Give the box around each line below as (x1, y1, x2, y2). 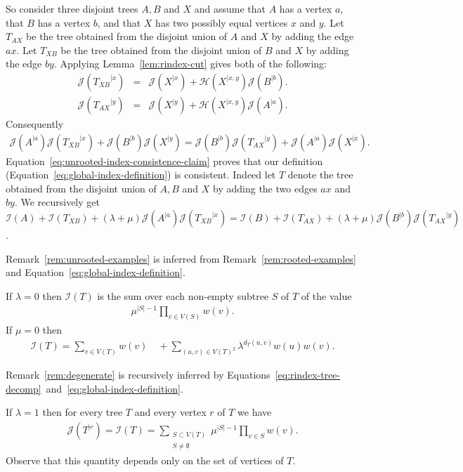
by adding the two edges (213, 181, 318, 195)
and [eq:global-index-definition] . (46, 381, 183, 395)
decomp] (6, 381, 41, 395)
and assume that (194, 1, 266, 15)
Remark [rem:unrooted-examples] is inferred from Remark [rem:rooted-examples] (6, 251, 356, 265)
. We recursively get (14, 195, 100, 209)
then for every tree (42, 405, 123, 419)
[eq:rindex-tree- (275, 367, 341, 382)
